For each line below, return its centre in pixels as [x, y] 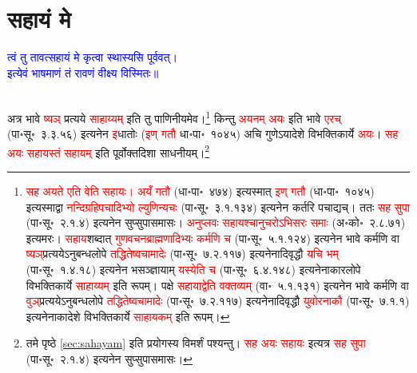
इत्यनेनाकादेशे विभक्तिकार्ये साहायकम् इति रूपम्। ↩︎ [128, 316]
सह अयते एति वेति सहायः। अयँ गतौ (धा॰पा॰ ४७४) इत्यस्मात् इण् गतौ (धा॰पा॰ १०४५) [200, 191]
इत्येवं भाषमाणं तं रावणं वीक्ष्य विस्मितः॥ [83, 72]
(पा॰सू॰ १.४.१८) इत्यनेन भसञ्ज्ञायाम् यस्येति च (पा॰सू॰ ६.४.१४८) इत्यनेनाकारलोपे [193, 269]
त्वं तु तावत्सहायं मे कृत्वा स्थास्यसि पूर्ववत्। [93, 57]
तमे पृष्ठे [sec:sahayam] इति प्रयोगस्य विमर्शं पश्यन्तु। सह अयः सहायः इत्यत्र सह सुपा [196, 343]
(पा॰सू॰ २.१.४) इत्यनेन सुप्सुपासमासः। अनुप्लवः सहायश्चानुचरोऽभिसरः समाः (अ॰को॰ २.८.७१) [216, 222]
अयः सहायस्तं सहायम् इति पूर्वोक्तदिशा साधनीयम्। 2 [109, 151]
